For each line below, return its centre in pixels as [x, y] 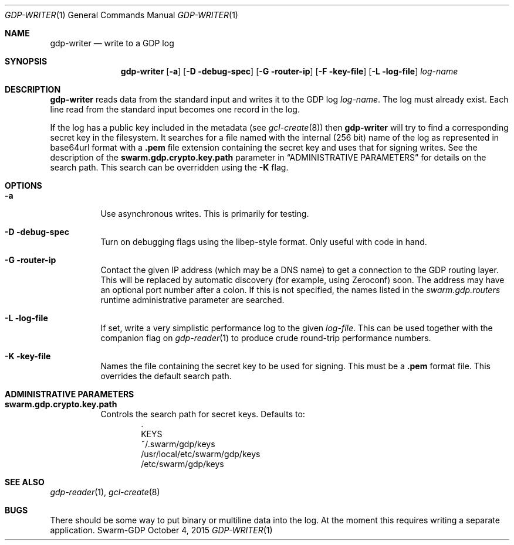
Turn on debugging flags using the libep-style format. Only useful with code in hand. [264, 242]
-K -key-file [28, 356]
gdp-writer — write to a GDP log [112, 43]
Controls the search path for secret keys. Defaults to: [203, 414]
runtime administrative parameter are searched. [192, 300]
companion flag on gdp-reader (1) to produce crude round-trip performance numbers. [266, 338]
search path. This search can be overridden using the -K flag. [169, 167]
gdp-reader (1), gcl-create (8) [105, 492]
